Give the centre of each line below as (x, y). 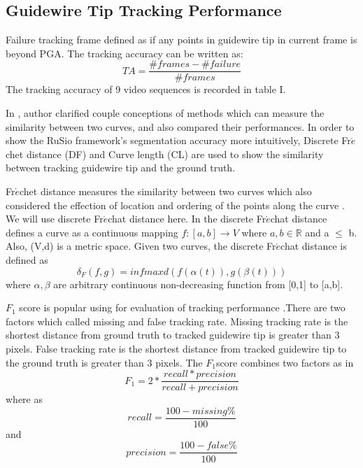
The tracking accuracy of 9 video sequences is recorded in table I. (146, 89)
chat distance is (314, 246)
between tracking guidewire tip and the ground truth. (121, 168)
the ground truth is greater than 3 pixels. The (104, 362)
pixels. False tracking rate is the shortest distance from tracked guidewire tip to (176, 348)
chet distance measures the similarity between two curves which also (166, 191)
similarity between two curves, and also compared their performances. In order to (180, 126)
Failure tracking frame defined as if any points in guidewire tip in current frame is (181, 40)
